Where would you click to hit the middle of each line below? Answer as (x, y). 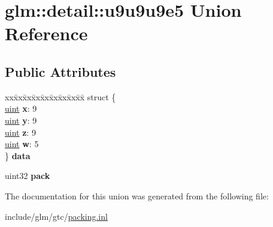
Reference (46, 33)
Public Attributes (60, 71)
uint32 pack (28, 176)
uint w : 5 (22, 144)
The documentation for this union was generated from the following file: (137, 195)
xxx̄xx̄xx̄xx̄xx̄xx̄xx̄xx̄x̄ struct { (60, 96)
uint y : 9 (21, 120)
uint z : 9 (20, 132)
